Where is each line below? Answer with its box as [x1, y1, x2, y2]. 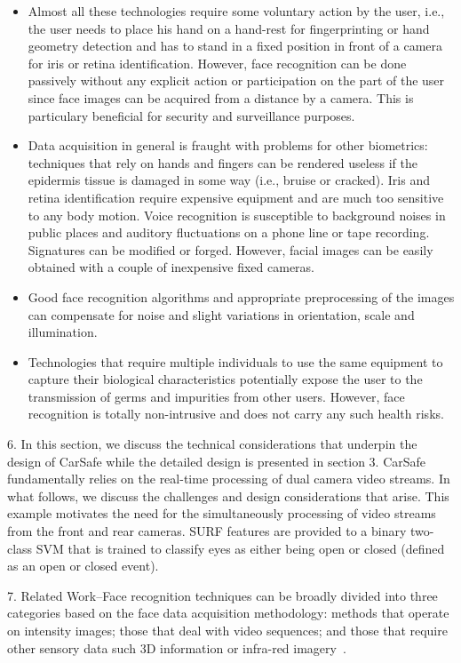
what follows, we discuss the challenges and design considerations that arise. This [7, 486, 449, 505]
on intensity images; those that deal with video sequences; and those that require [7, 621, 448, 639]
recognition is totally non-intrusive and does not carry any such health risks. [28, 404, 444, 423]
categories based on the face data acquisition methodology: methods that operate [7, 603, 449, 622]
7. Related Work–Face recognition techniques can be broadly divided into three [7, 586, 438, 604]
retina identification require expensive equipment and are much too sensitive [28, 188, 444, 206]
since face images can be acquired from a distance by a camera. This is [28, 88, 414, 107]
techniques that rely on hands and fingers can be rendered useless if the [28, 153, 417, 172]
